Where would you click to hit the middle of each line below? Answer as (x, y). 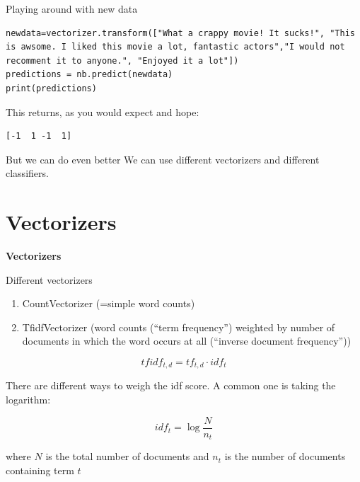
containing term (40, 470)
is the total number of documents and (127, 456)
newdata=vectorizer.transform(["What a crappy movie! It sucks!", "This (180, 33)
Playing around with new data (72, 8)
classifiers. (27, 173)
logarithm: (28, 400)
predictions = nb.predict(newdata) (89, 75)
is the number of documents (285, 456)
